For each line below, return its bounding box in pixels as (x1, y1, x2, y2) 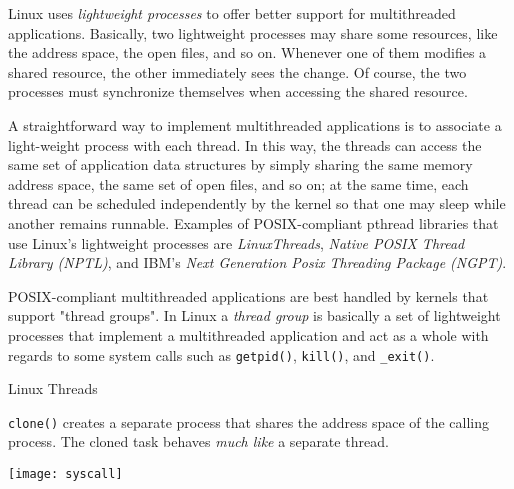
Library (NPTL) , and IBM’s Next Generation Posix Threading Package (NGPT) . (8, 252, 507, 273)
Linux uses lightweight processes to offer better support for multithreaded (8, 3, 456, 23)
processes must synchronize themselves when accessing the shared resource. (8, 81, 468, 102)
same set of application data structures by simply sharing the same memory (8, 154, 473, 175)
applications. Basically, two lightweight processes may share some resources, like (8, 22, 498, 43)
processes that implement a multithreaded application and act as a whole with (8, 324, 489, 345)
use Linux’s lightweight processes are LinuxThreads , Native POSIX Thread (8, 232, 465, 253)
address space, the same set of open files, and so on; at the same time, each (8, 173, 469, 194)
